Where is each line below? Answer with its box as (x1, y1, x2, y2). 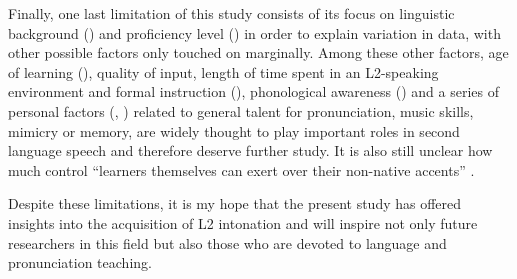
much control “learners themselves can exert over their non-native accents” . (8, 159, 475, 180)
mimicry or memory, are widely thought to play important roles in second (8, 120, 460, 141)
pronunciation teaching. (8, 252, 152, 273)
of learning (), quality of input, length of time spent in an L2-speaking (8, 61, 439, 82)
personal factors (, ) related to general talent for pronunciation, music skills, (8, 100, 474, 121)
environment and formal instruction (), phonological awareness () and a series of (8, 81, 499, 102)
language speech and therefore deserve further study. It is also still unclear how (8, 140, 493, 161)
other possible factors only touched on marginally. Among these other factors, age (8, 42, 509, 63)
